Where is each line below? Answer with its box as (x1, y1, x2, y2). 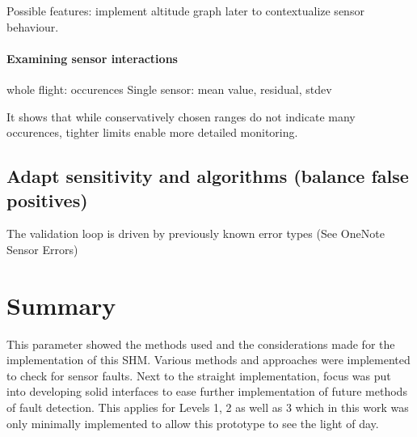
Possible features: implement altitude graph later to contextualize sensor (6, 2, 364, 19)
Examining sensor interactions (6, 49, 178, 66)
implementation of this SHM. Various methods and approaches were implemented (6, 351, 411, 368)
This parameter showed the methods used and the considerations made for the (6, 335, 395, 352)
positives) (6, 187, 88, 212)
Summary (6, 288, 116, 321)
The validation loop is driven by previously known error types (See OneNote (6, 225, 385, 242)
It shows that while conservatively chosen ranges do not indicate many (6, 108, 356, 125)
